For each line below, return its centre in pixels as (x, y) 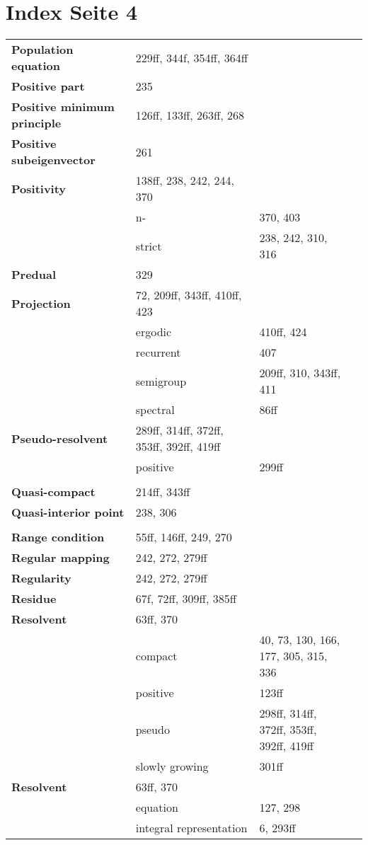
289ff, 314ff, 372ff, (179, 430)
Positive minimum (63, 107)
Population (42, 50)
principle (36, 123)
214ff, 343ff (163, 492)
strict (149, 246)
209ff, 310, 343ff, (300, 373)
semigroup (161, 381)
